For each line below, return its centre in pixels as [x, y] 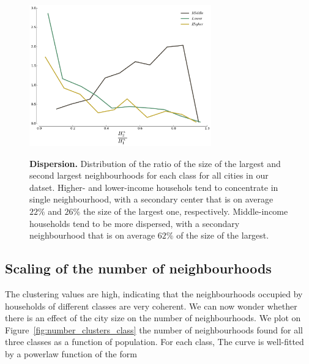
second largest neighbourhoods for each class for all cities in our [149, 175]
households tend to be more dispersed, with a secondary [135, 223]
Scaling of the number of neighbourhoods [138, 268]
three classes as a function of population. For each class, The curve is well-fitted [154, 342]
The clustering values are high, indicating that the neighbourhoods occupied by [154, 293]
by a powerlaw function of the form [71, 353]
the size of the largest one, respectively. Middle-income [185, 211]
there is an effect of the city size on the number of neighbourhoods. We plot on [153, 318]
